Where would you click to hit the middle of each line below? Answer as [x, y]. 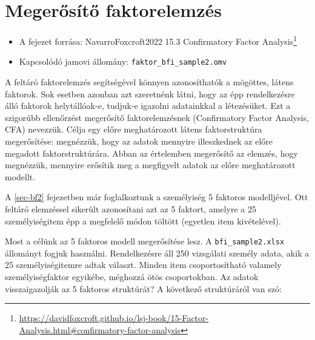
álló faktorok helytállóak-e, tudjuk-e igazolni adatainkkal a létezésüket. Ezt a [148, 106]
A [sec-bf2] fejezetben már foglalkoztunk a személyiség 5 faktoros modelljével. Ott [157, 197]
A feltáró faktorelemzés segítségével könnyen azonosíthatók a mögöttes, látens [149, 82]
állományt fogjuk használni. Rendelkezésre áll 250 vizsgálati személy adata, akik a [157, 253]
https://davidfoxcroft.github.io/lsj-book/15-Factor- [114, 318]
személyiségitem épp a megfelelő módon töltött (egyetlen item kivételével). [143, 221]
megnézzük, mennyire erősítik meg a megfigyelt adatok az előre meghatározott [150, 165]
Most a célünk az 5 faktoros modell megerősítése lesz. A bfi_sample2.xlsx [145, 241]
